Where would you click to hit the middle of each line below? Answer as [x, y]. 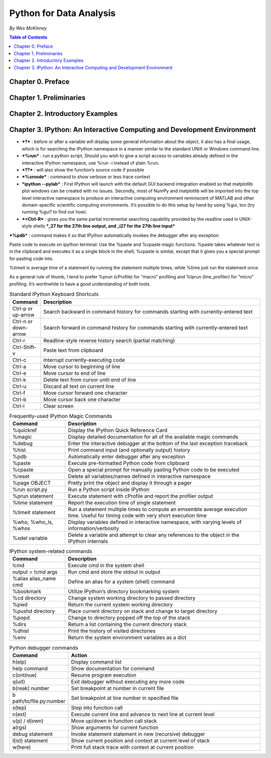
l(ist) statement [30, 740]
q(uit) [19, 681]
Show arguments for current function [115, 727]
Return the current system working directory [120, 604]
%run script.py [30, 490]
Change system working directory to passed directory [132, 598]
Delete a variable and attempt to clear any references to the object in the [154, 535]
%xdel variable [30, 538]
